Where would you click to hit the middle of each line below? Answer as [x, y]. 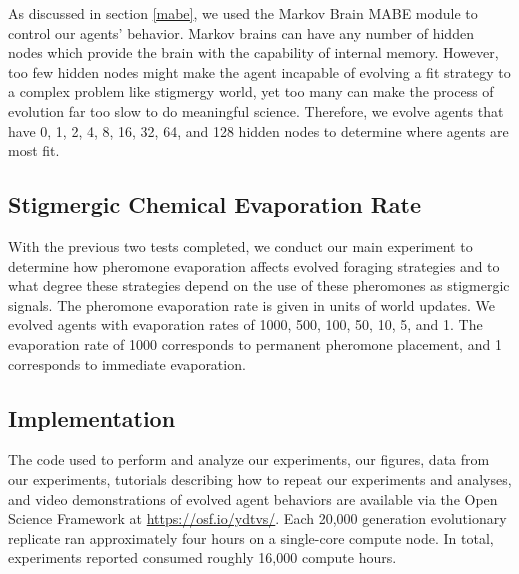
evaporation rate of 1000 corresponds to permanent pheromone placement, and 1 [255, 343]
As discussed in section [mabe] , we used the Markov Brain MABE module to [243, 13]
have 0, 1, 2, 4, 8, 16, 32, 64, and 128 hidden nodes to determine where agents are [258, 130]
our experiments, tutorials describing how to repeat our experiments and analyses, [260, 478]
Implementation [92, 417]
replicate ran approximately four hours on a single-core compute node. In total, [251, 537]
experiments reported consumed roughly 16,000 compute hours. [202, 557]
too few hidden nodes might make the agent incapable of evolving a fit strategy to [259, 71]
